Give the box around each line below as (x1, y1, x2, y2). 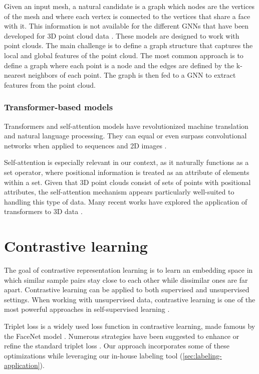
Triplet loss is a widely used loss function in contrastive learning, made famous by (4, 321, 255, 331)
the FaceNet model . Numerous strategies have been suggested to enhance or (4, 330, 239, 341)
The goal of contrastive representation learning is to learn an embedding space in (4, 265, 253, 275)
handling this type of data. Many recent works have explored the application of (4, 196, 247, 207)
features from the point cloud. (4, 79, 96, 90)
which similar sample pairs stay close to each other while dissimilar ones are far (4, 274, 248, 285)
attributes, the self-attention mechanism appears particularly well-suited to (4, 186, 234, 197)
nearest (4, 70, 26, 80)
